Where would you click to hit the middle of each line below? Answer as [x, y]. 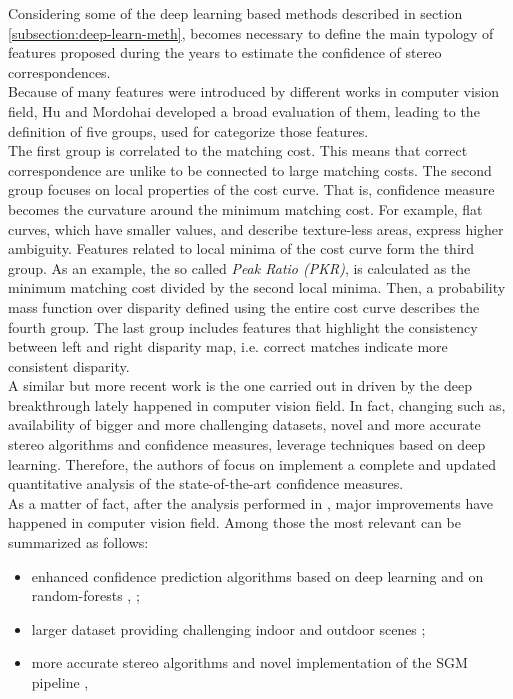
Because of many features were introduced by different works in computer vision [254, 91]
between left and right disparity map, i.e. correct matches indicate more [228, 346]
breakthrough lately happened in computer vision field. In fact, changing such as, [257, 404]
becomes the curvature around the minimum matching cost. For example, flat [245, 208]
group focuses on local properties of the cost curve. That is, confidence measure [251, 189]
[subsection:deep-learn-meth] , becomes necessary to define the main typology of [251, 32]
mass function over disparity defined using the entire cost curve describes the [244, 306]
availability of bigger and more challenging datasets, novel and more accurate [244, 424]
